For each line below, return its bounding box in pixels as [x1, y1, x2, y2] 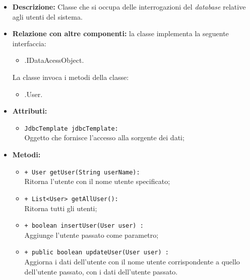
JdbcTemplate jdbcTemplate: [24, 125, 118, 132]
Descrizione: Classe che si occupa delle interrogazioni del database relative [12, 2, 246, 12]
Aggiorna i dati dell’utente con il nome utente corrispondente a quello [24, 256, 240, 266]
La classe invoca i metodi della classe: [12, 71, 129, 82]
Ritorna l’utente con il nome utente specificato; [24, 176, 170, 186]
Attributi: [12, 106, 47, 116]
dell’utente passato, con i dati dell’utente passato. [24, 266, 178, 276]
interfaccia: [12, 38, 46, 48]
